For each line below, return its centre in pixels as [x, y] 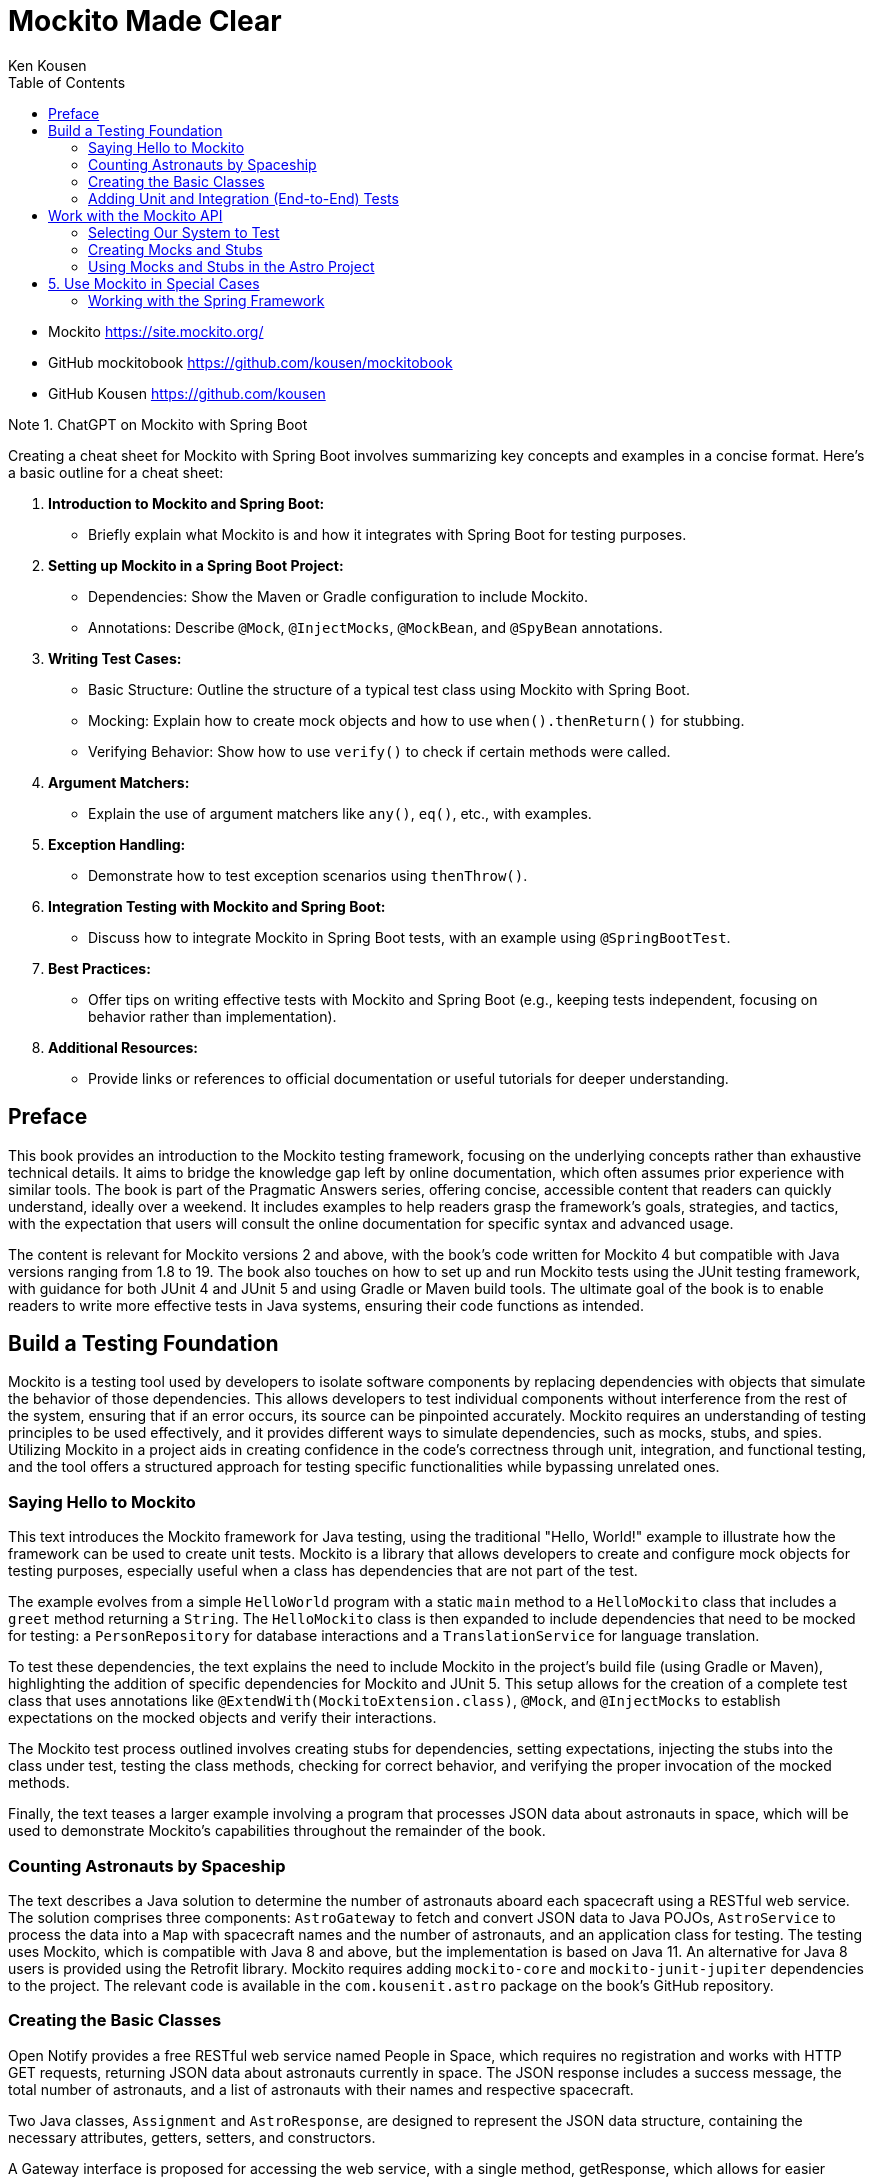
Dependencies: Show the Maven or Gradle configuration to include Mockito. [338, 596]
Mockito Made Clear [145, 21]
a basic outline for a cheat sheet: [116, 472]
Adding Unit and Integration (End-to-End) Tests [243, 198]
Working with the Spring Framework [206, 300]
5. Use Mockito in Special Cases [154, 283]
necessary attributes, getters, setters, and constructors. [192, 2137]
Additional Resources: [123, 1047]
